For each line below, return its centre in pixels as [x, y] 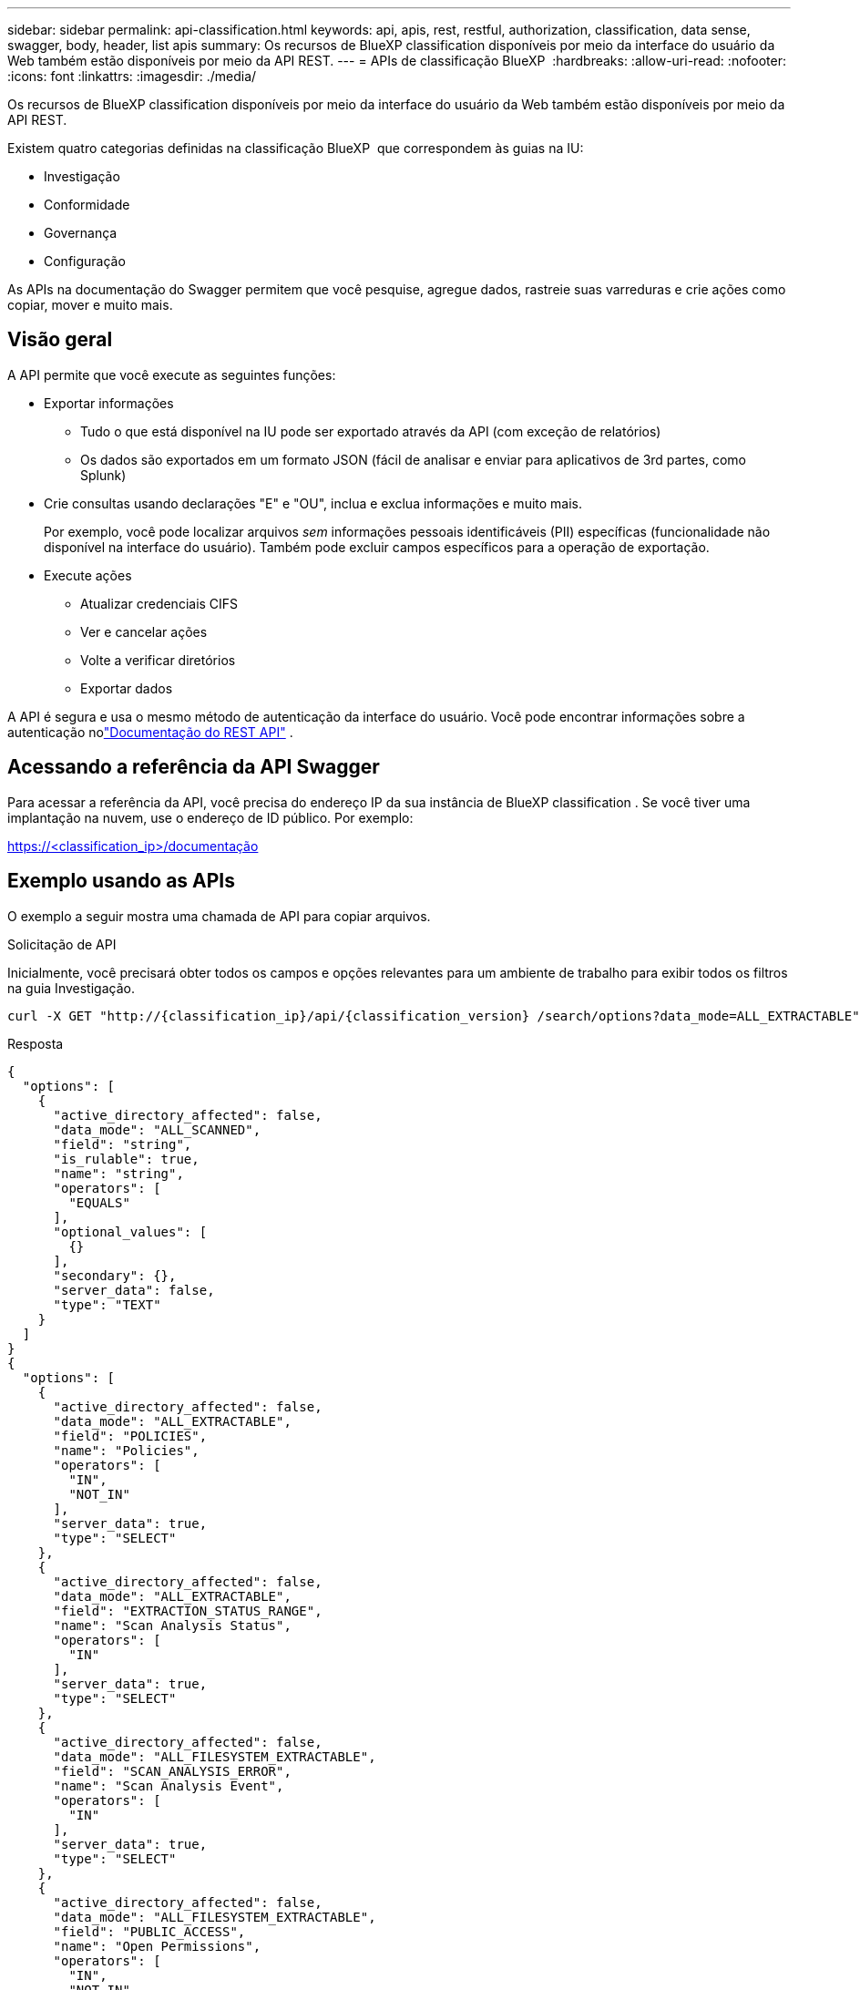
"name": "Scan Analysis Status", [172, 1625]
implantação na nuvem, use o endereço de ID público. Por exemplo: [210, 817]
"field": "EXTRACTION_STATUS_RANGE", [188, 1610]
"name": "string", [118, 1173]
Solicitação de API [62, 944]
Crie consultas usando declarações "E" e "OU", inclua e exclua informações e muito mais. [313, 503]
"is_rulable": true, [126, 1159]
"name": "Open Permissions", [157, 1946]
